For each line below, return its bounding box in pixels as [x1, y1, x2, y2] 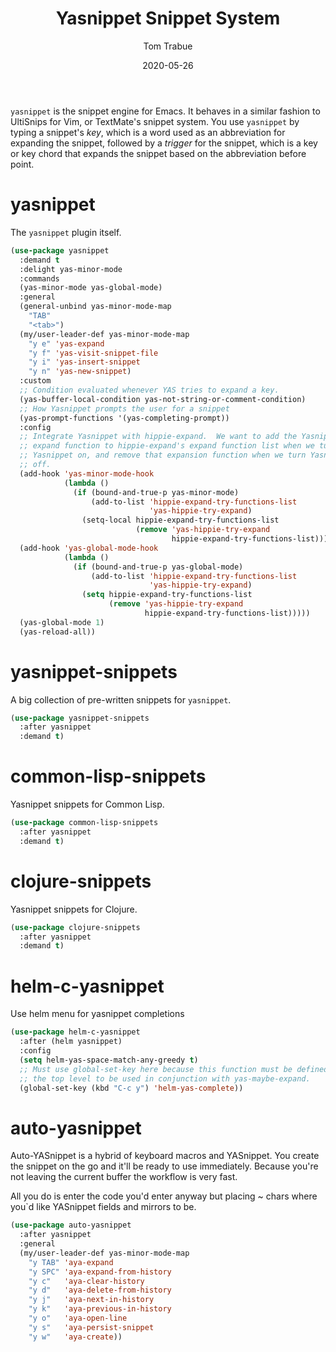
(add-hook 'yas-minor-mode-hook [19, 468, 155, 479]
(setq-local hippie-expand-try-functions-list [81, 515, 280, 526]
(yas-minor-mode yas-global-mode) [19, 283, 163, 293]
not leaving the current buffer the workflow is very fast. [10, 1171, 238, 1183]
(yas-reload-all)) [19, 627, 97, 637]
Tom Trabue [143, 40, 193, 52]
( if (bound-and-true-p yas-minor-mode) [73, 487, 240, 497]
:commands [19, 273, 60, 284]
